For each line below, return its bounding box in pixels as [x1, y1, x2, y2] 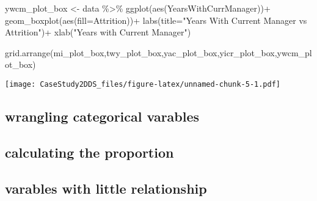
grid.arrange [5, 46, 51, 59]
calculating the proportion [5, 142, 174, 161]
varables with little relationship [5, 178, 207, 197]
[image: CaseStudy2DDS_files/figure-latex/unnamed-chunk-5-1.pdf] [5, 79, 281, 89]
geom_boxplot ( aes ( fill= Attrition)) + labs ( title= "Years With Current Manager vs [5, 13, 307, 26]
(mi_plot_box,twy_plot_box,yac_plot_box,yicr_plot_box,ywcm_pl [50, 46, 312, 59]
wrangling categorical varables [5, 107, 200, 126]
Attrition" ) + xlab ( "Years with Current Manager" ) [5, 26, 191, 38]
